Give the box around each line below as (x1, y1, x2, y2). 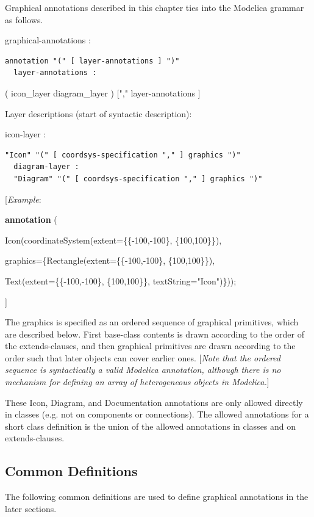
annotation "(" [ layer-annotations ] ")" (5, 56, 180, 65)
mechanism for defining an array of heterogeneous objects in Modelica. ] (5, 375, 269, 388)
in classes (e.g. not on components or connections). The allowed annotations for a (5, 408, 309, 421)
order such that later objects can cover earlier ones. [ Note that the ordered (5, 351, 280, 364)
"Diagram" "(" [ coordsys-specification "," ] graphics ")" (13, 174, 263, 183)
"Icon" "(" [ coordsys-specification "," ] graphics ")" (5, 150, 241, 159)
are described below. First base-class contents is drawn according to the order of (5, 327, 304, 340)
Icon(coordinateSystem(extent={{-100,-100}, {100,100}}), (5, 233, 222, 246)
